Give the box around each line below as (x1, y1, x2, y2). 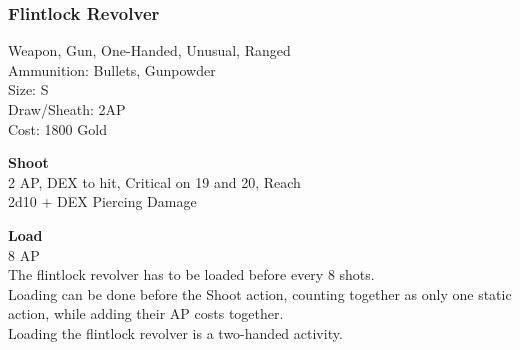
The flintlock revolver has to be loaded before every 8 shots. (8, 264, 375, 285)
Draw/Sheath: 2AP (8, 99, 126, 119)
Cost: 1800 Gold (8, 118, 107, 139)
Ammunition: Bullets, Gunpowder (8, 59, 216, 80)
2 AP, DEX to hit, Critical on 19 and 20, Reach (8, 171, 301, 192)
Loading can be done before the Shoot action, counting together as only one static (8, 283, 512, 304)
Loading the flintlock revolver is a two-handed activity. (8, 322, 343, 343)
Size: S (8, 79, 49, 100)
